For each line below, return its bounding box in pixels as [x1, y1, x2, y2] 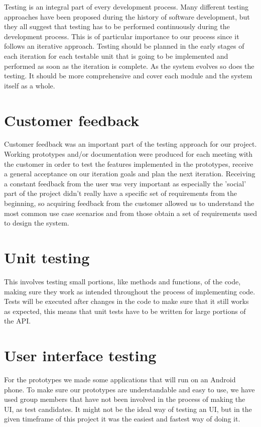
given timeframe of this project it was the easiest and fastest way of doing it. [4, 413, 240, 424]
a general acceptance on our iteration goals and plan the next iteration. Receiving [4, 168, 255, 179]
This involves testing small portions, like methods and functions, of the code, [4, 276, 241, 286]
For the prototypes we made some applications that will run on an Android [4, 374, 236, 385]
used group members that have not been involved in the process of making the [4, 394, 245, 404]
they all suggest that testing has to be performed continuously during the [4, 21, 230, 32]
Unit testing [4, 247, 90, 267]
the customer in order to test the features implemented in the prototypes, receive [4, 158, 253, 169]
